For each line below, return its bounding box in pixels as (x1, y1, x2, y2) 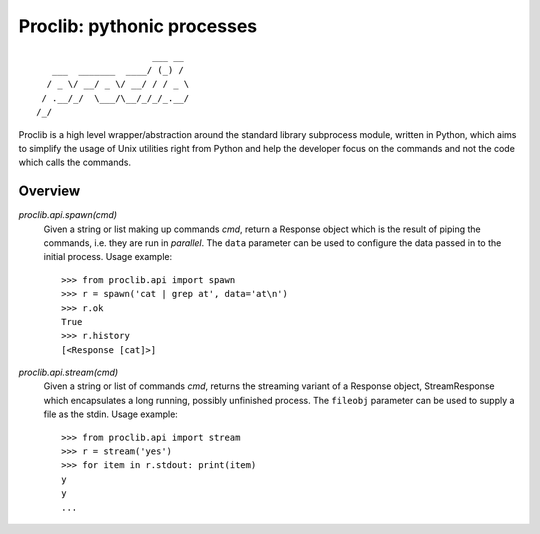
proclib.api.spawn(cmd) (18, 209, 118, 221)
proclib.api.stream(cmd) (18, 366, 119, 379)
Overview (18, 183, 81, 200)
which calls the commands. (18, 156, 132, 169)
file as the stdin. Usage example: (43, 408, 179, 420)
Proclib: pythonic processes (18, 15, 258, 37)
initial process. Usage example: (43, 251, 173, 263)
